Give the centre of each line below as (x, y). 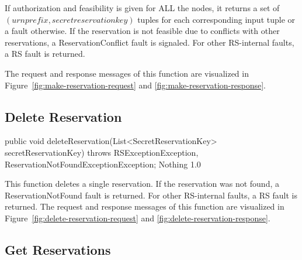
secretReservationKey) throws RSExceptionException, (102, 152)
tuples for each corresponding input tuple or (216, 19)
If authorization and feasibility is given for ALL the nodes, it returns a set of (142, 8)
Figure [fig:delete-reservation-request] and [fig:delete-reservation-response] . (138, 218)
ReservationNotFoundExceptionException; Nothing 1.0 (103, 164)
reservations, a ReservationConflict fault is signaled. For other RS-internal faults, (150, 42)
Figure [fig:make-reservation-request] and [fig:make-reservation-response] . (135, 85)
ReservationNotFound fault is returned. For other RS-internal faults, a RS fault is (151, 195)
